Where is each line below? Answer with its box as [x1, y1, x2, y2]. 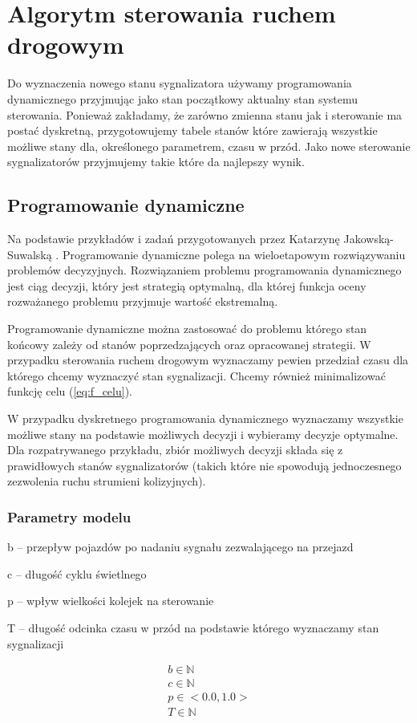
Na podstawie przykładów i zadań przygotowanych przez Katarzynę [7, 230, 340, 247]
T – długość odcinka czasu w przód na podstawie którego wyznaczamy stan [7, 619, 379, 636]
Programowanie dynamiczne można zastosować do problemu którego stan [7, 320, 367, 337]
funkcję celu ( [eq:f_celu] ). [7, 383, 132, 400]
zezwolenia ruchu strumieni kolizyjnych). [7, 473, 206, 489]
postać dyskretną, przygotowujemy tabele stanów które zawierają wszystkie [7, 122, 378, 139]
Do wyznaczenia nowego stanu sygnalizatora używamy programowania [7, 75, 352, 91]
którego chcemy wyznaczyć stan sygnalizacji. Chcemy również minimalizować [7, 367, 386, 384]
